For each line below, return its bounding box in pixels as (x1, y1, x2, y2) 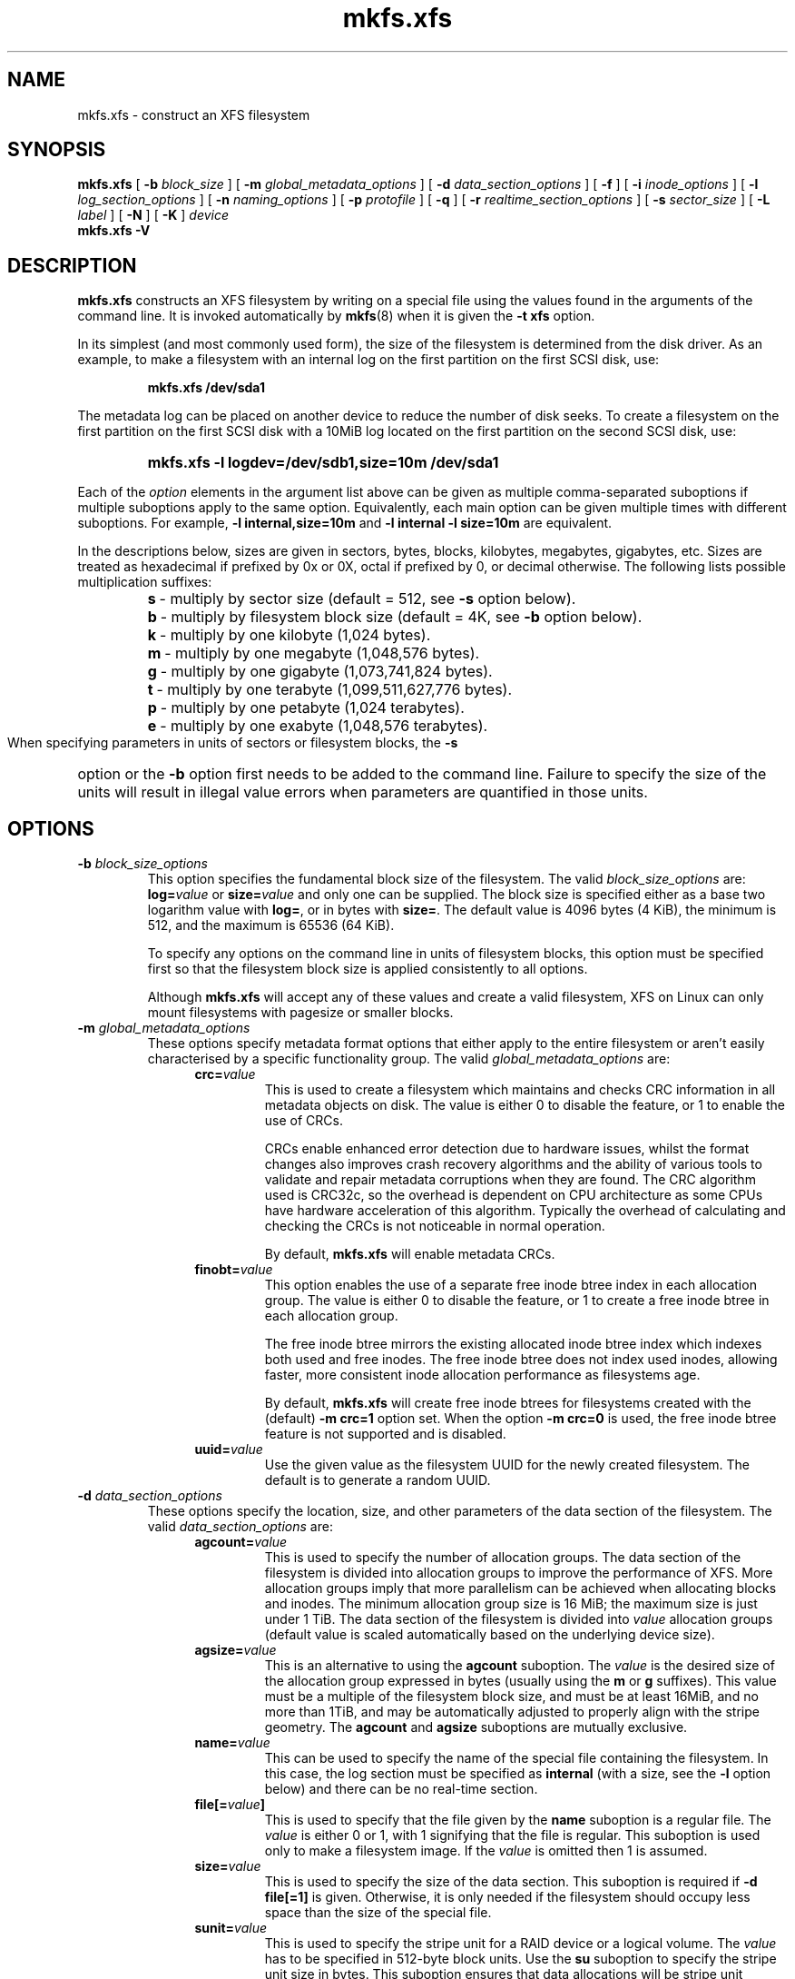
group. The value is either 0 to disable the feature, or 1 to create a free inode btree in (264, 1292, 770, 1309)
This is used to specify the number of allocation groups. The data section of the (264, 1549, 741, 1566)
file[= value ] (194, 1796, 266, 1813)
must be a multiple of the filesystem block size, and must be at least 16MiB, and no (264, 1688, 759, 1705)
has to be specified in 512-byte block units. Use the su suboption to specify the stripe (264, 1951, 777, 1967)
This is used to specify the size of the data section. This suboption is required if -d (264, 1874, 758, 1890)
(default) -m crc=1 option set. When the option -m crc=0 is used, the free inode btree (264, 1410, 777, 1427)
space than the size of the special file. (264, 1905, 492, 1921)
